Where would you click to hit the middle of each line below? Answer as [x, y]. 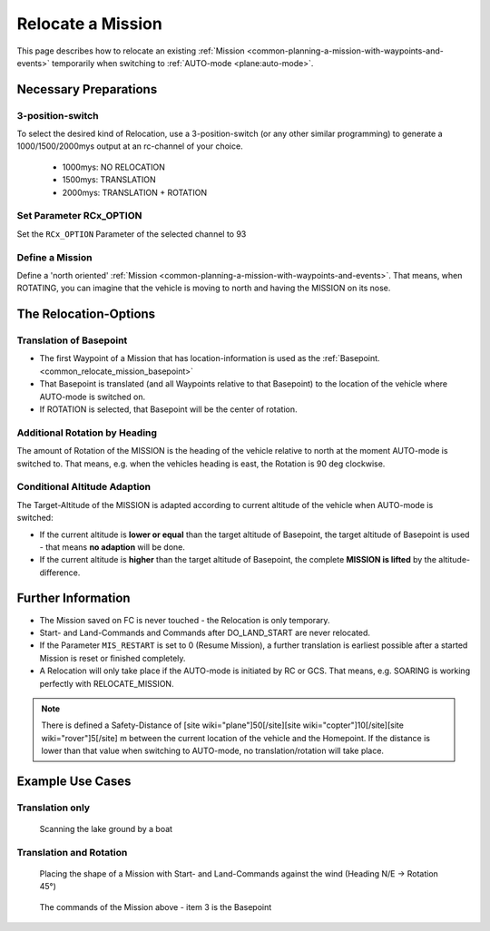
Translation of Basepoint [72, 340]
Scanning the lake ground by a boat [106, 829]
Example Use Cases [74, 781]
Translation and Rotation [72, 852]
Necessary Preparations [87, 89]
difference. [60, 573]
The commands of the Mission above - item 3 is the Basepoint [156, 906]
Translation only [54, 808]
